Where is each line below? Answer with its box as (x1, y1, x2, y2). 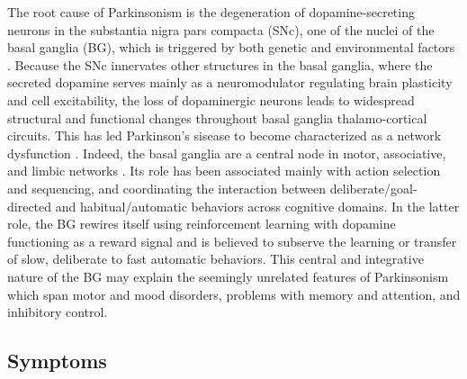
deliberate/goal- (329, 178, 418, 197)
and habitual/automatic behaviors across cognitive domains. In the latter (55, 196, 460, 215)
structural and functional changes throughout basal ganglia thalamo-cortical (7, 108, 427, 127)
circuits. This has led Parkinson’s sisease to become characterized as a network (7, 126, 442, 145)
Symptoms (7, 347, 107, 374)
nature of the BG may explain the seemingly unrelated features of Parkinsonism (7, 266, 449, 285)
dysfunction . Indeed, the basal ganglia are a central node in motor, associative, (7, 143, 446, 162)
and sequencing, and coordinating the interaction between (7, 178, 327, 197)
